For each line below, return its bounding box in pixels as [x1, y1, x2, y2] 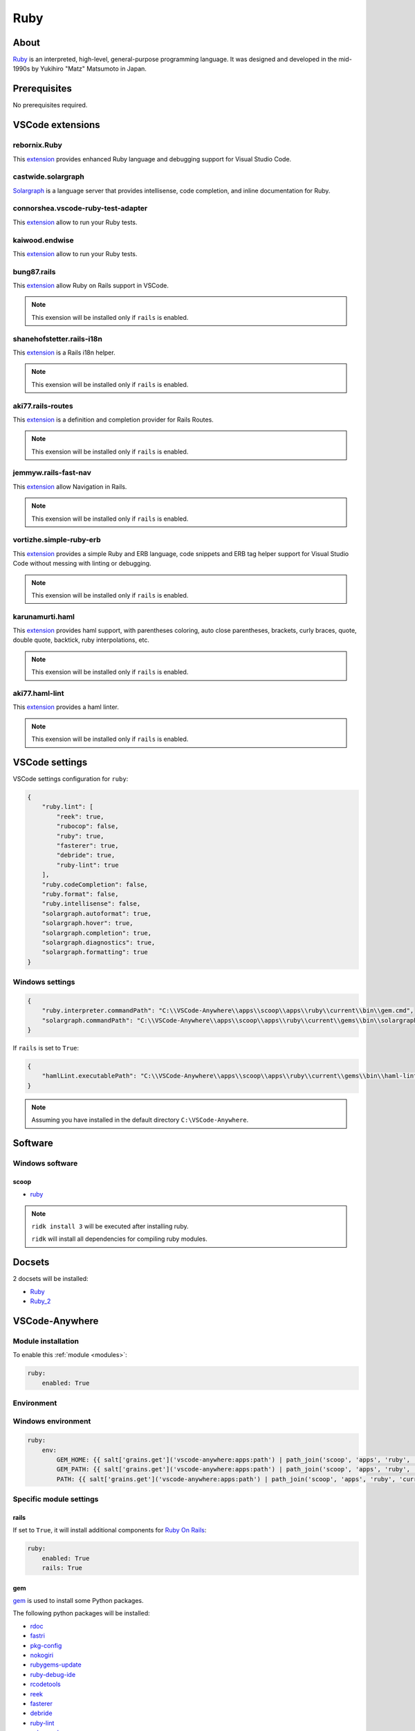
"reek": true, [56, 812, 104, 820]
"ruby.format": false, [41, 890, 119, 898]
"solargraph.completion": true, [41, 929, 152, 937]
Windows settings [12, 977, 75, 987]
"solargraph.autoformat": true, [41, 909, 152, 917]
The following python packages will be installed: [12, 1609, 150, 1617]
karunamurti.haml [12, 611, 75, 621]
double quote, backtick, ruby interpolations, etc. [12, 636, 150, 644]
